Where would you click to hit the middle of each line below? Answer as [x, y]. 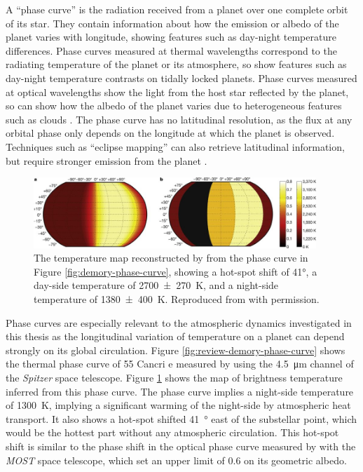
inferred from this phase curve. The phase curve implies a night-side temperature [180, 391]
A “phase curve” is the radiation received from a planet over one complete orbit [177, 9]
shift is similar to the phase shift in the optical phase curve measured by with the [181, 446]
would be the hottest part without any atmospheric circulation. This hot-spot [172, 432]
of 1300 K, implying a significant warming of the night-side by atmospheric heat [178, 405]
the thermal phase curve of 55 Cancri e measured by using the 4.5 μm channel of [180, 364]
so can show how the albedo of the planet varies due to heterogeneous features [174, 106]
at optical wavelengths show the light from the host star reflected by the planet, [177, 92]
